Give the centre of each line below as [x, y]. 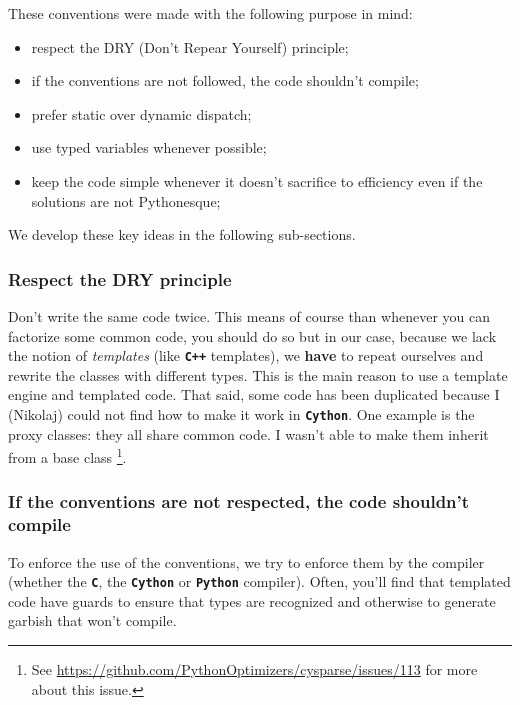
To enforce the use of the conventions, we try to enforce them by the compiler [246, 561]
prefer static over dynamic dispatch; [141, 113]
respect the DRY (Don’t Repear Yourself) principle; [190, 46]
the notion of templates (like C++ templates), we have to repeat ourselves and [246, 355]
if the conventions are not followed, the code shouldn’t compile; [225, 80]
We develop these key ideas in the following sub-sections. [182, 234]
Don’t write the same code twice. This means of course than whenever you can [249, 315]
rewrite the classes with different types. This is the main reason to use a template [258, 374]
